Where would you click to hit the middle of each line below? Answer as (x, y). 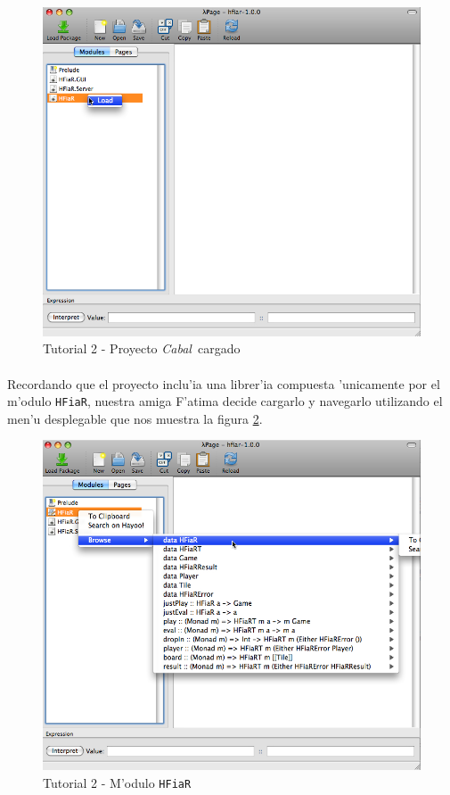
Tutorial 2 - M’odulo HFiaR (117, 782)
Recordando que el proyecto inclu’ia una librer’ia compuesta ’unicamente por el (224, 383)
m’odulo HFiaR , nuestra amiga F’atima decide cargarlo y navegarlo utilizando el (225, 401)
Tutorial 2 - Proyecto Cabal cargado (142, 348)
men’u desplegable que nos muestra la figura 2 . (135, 418)
